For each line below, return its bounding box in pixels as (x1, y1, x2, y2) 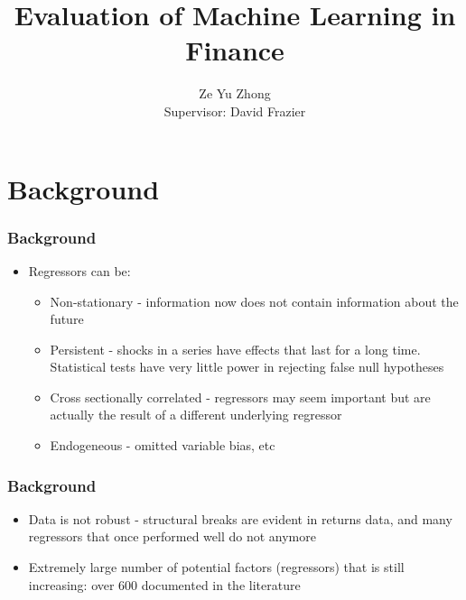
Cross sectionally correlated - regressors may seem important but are (50, 387, 431, 406)
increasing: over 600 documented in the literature (28, 575, 301, 594)
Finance (185, 32, 284, 69)
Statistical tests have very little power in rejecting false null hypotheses (50, 357, 444, 376)
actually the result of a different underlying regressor (50, 405, 342, 424)
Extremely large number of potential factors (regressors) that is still (28, 558, 405, 577)
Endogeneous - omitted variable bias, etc (50, 436, 275, 455)
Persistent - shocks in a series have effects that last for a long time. (50, 339, 421, 358)
